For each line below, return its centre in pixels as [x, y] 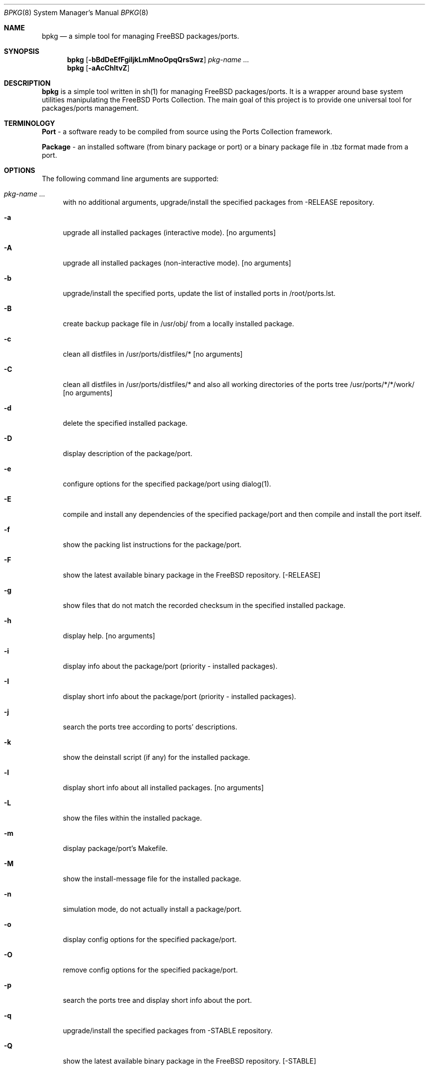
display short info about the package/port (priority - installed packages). [179, 696]
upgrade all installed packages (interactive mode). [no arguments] [169, 232]
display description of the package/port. [128, 453]
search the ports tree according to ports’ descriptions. [150, 727]
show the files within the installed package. [132, 818]
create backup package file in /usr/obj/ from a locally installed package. [179, 324]
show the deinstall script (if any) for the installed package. [156, 757]
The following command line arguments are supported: [130, 179]
